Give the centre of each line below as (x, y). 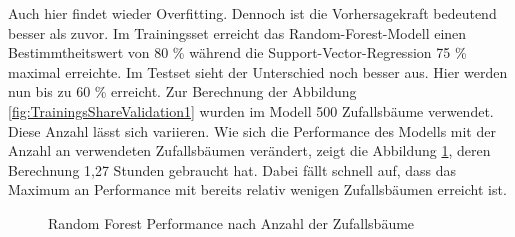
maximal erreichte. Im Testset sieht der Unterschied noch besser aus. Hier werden (258, 71)
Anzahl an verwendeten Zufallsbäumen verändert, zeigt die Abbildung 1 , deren (249, 150)
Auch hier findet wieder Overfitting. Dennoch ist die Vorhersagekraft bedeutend (252, 13)
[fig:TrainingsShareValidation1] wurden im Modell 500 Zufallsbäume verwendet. (251, 110)
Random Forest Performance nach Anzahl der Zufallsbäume (231, 222)
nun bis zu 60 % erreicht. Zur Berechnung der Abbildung (182, 91)
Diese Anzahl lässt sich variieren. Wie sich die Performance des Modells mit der (252, 130)
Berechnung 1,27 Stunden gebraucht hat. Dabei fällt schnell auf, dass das (232, 169)
